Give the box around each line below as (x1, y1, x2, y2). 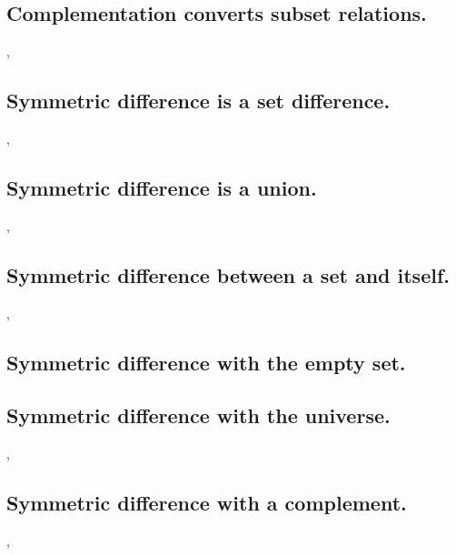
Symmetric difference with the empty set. (6, 348, 406, 376)
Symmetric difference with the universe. (6, 401, 391, 430)
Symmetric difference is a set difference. (6, 86, 391, 115)
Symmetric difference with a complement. (6, 489, 407, 517)
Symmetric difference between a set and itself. (6, 260, 450, 288)
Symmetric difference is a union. (6, 173, 317, 201)
